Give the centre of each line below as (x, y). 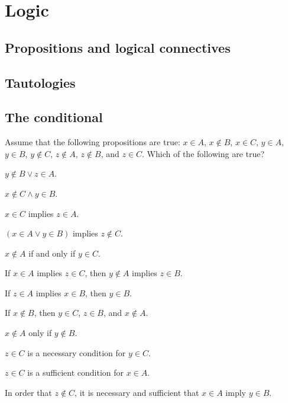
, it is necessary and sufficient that (137, 392)
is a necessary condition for (77, 352)
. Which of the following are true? (203, 153)
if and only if (52, 253)
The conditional (54, 117)
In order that (28, 392)
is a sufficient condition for (76, 372)
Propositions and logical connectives (118, 47)
